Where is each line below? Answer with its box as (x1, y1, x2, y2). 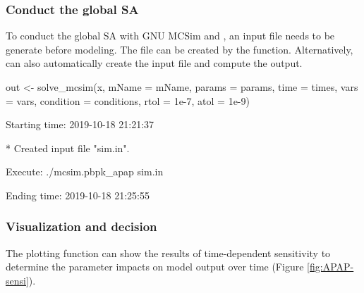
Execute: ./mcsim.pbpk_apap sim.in (6, 164, 164, 179)
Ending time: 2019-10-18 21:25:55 (6, 187, 150, 202)
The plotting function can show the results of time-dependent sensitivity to (6, 245, 331, 260)
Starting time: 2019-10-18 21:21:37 (6, 117, 154, 132)
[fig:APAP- (307, 259, 354, 274)
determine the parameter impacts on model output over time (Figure (6, 259, 304, 274)
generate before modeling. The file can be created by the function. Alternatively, (6, 42, 353, 56)
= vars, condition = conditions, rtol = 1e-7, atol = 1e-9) (6, 93, 250, 108)
